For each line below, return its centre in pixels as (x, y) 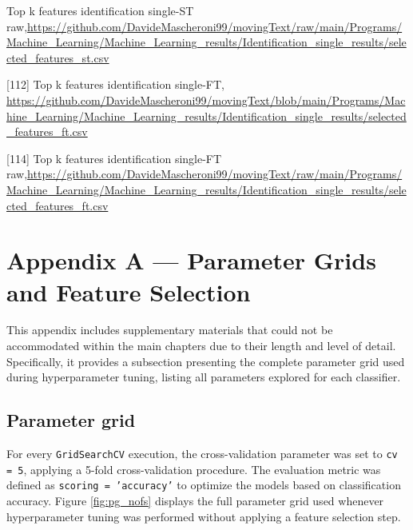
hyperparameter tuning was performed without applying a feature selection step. (204, 516)
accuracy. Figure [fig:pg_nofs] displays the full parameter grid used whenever (195, 500)
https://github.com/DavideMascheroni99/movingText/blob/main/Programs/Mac (206, 100)
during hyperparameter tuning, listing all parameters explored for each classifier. (204, 377)
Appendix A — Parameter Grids (191, 260)
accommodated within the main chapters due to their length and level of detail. (201, 346)
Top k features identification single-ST (100, 10)
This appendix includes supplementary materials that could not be (170, 330)
